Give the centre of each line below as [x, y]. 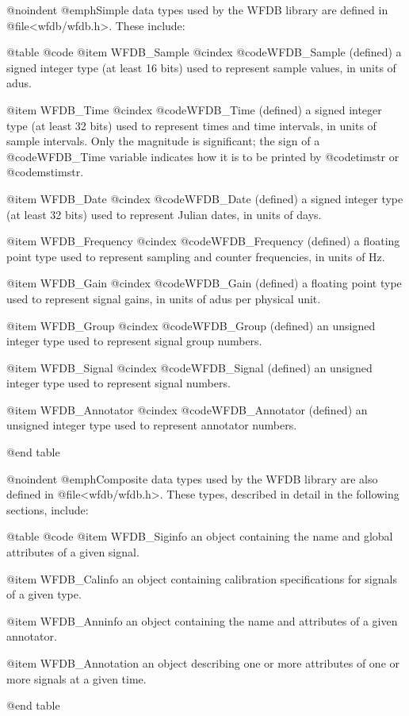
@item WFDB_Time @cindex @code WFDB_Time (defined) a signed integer [194, 109]
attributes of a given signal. [73, 552]
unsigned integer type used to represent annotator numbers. [152, 425]
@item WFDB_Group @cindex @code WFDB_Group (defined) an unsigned [191, 325]
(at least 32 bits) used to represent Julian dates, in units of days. [164, 214]
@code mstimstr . [45, 172]
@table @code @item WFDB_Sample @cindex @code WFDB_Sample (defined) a [204, 52]
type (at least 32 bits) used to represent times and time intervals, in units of [191, 125]
